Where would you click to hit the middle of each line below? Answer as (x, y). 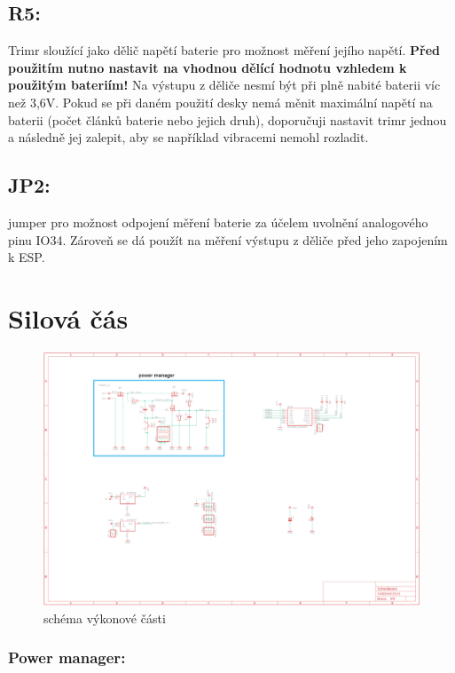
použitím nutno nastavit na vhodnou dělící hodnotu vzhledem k (208, 67)
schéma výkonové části (105, 618)
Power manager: (67, 657)
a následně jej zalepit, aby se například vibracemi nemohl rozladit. (188, 137)
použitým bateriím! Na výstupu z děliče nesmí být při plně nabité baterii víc (224, 85)
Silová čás (68, 317)
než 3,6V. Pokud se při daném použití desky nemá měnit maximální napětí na (220, 102)
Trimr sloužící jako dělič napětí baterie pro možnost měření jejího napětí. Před (224, 50)
